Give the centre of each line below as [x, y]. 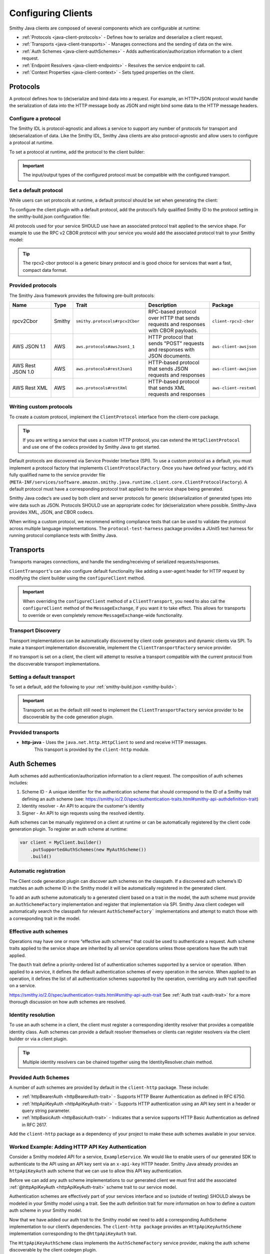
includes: [19, 783]
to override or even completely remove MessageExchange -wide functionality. [103, 615]
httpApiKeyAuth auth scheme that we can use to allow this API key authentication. [96, 1171]
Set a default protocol [36, 191]
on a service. [22, 986]
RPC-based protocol [172, 312]
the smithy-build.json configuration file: [49, 217]
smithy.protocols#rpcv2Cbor [108, 321]
